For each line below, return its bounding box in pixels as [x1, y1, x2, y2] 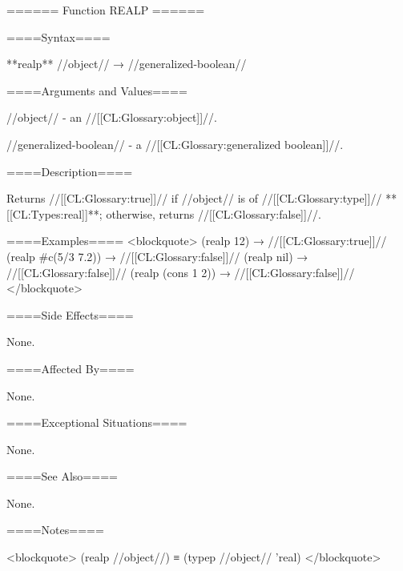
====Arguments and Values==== [6, 82, 187, 99]
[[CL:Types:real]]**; [6, 205, 103, 222]
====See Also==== [6, 468, 118, 485]
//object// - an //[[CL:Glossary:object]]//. [6, 109, 218, 126]
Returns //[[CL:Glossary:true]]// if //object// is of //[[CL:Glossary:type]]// [6, 190, 382, 207]
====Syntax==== [6, 28, 111, 45]
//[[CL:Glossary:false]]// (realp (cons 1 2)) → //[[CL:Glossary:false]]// [6, 263, 355, 280]
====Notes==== [6, 521, 104, 538]
